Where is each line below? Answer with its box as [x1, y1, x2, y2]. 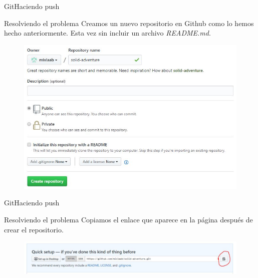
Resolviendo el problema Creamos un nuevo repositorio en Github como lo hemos [4, 18, 254, 28]
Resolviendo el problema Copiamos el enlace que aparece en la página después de [4, 214, 253, 224]
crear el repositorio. [4, 224, 64, 234]
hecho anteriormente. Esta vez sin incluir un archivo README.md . [4, 28, 211, 38]
